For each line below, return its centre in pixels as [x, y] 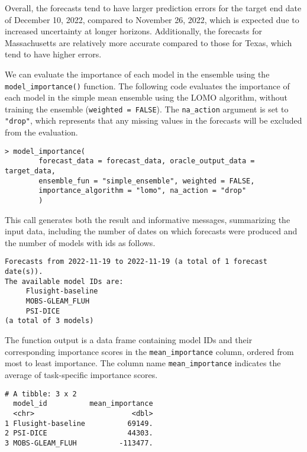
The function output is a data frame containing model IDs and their [129, 340]
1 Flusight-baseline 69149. [79, 423]
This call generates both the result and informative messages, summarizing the [148, 219]
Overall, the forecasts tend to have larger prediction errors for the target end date [153, 8]
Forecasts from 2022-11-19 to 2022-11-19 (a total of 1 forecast [136, 262]
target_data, [30, 171]
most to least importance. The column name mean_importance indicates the [143, 363]
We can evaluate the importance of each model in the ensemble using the [137, 74]
